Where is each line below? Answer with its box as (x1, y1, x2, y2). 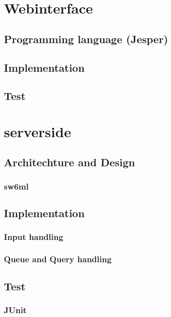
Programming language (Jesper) (4, 31, 169, 46)
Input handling (4, 231, 63, 243)
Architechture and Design (4, 155, 135, 170)
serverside (4, 121, 71, 141)
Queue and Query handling (4, 253, 112, 265)
